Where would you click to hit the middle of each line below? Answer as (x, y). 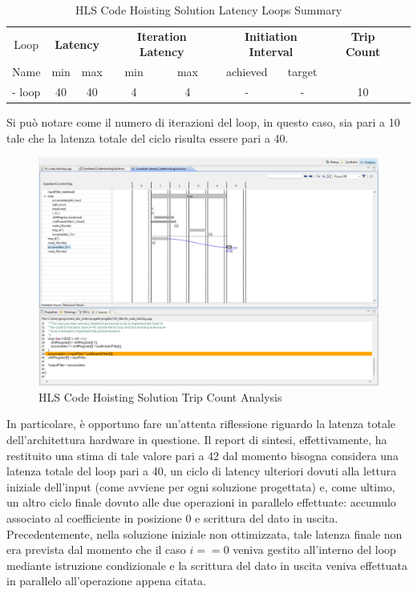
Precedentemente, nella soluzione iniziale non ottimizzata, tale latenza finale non (204, 533)
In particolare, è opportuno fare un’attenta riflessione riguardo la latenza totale (201, 424)
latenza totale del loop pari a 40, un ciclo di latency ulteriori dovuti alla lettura (202, 471)
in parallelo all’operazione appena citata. (107, 581)
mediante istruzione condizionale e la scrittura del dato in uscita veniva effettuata (207, 565)
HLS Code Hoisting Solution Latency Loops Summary (208, 10)
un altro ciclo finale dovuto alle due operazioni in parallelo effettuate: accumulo (201, 502)
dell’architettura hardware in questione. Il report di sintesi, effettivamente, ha (197, 440)
